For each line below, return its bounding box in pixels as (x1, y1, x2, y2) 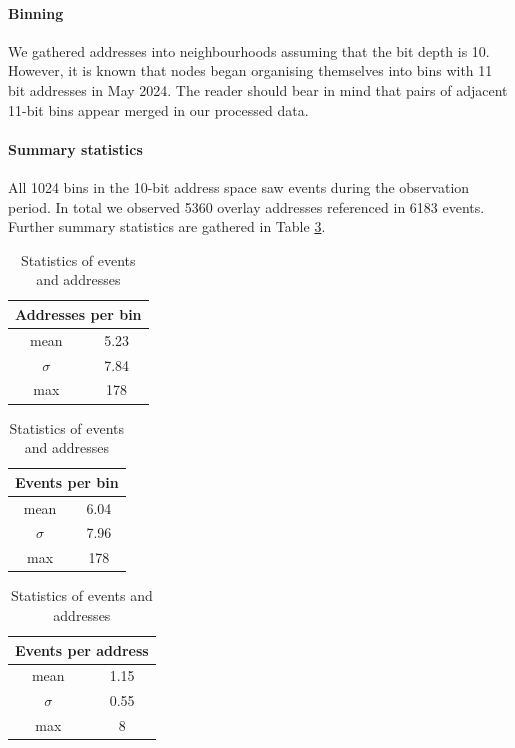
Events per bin (15, 471, 119, 492)
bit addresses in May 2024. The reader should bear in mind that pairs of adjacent (8, 79, 508, 100)
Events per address (15, 639, 149, 660)
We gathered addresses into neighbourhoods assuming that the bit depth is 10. (8, 40, 490, 61)
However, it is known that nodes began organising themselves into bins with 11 (8, 60, 493, 81)
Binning (8, 2, 64, 23)
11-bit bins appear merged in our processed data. (8, 99, 309, 120)
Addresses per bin (15, 303, 142, 324)
